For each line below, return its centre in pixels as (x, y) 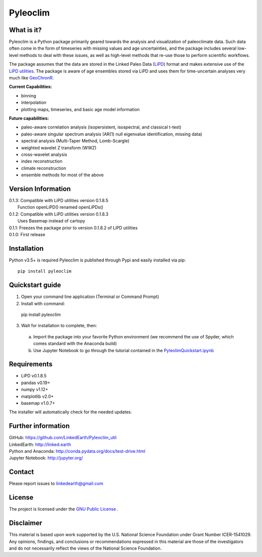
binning (29, 95)
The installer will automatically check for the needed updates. (70, 412)
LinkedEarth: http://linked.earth (40, 444)
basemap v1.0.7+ (38, 403)
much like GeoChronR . (32, 78)
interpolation (34, 103)
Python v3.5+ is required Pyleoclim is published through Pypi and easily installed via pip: (98, 260)
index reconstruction (42, 161)
